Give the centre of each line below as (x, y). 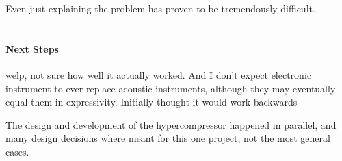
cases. (17, 151)
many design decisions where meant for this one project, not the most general (168, 138)
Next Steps (32, 48)
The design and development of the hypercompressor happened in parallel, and (171, 124)
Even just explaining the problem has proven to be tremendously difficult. (160, 8)
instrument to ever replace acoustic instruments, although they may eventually (171, 88)
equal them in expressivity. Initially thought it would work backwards (152, 102)
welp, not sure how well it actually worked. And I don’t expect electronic (159, 74)
